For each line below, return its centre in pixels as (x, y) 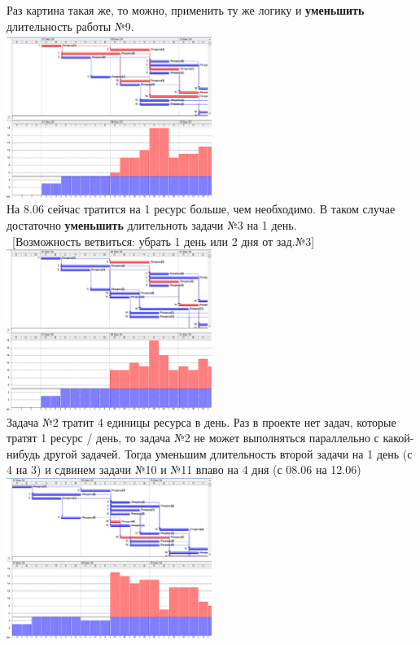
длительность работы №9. (70, 26)
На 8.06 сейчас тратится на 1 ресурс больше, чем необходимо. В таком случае (201, 209)
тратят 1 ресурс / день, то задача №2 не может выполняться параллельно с (193, 438)
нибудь (24, 453)
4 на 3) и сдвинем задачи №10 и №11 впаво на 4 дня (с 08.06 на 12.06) (184, 469)
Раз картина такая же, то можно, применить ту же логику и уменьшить (186, 10)
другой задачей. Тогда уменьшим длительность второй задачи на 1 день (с (228, 453)
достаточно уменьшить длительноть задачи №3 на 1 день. (152, 224)
